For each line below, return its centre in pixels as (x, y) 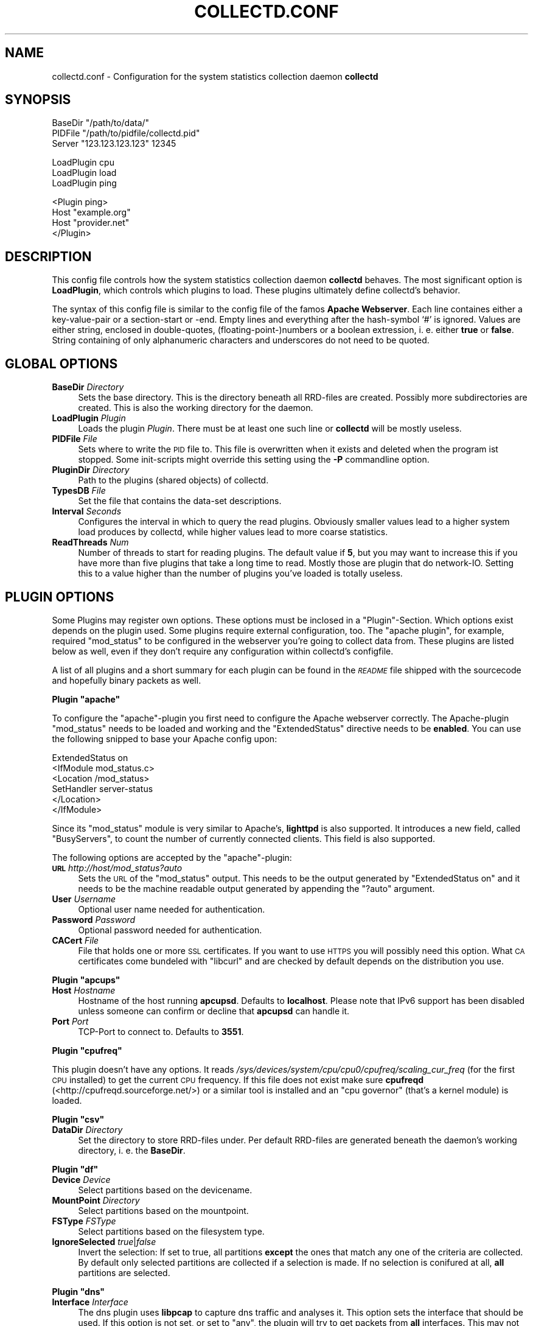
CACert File (75, 940)
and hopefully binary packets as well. (127, 680)
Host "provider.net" (91, 223)
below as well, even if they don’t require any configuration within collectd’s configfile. (223, 651)
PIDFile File (75, 439)
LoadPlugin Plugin (89, 418)
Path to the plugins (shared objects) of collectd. (173, 480)
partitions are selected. (124, 1272)
